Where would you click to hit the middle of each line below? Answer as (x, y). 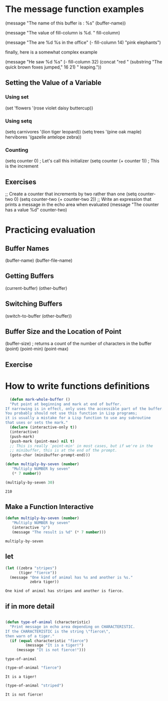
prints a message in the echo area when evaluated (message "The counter (82, 205)
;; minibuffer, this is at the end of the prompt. (63, 451)
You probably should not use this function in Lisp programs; (71, 413)
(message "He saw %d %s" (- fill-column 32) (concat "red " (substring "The (84, 61)
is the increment (22, 166)
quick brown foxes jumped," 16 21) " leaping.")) (53, 67)
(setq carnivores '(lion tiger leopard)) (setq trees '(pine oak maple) (73, 131)
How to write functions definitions (77, 386)
